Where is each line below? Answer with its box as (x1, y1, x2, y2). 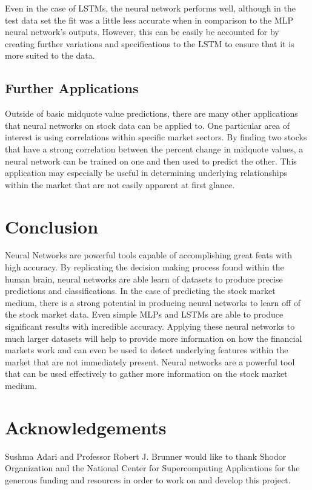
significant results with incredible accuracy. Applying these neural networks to (5, 320, 295, 333)
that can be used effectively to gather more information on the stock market (5, 367, 288, 380)
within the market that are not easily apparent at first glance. (5, 178, 235, 191)
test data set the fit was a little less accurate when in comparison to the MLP (5, 13, 294, 26)
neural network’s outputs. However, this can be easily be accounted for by (5, 25, 279, 38)
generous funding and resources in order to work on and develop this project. (5, 473, 291, 486)
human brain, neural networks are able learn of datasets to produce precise (5, 272, 283, 285)
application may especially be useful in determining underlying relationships (5, 166, 287, 179)
